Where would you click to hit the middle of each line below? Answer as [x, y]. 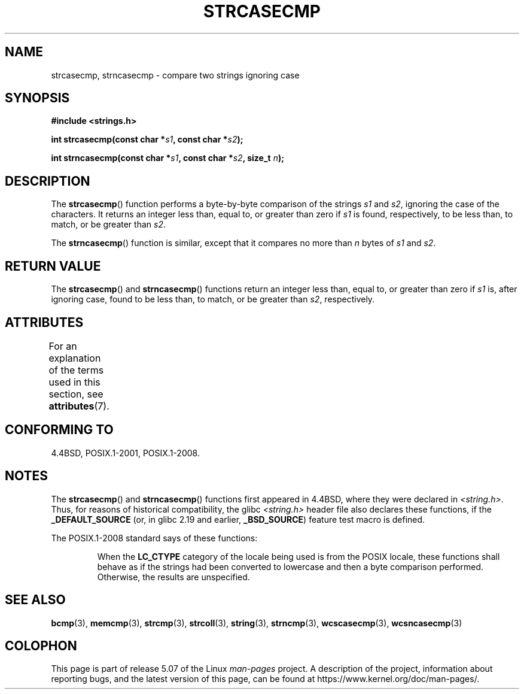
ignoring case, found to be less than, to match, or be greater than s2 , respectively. [213, 299]
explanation [75, 358]
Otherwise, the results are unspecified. [173, 577]
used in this [74, 382]
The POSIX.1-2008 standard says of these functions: [154, 538]
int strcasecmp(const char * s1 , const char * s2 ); [147, 140]
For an [63, 346]
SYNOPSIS [37, 98]
